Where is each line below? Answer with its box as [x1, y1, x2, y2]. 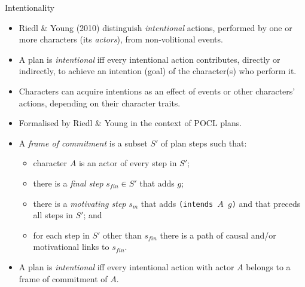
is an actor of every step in [78, 157, 177, 169]
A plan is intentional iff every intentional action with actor [19, 260, 234, 273]
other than [103, 228, 142, 241]
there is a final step [33, 176, 103, 189]
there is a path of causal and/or [160, 228, 276, 241]
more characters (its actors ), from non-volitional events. [19, 33, 223, 45]
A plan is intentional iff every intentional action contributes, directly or [19, 53, 280, 65]
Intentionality [5, 1, 54, 13]
